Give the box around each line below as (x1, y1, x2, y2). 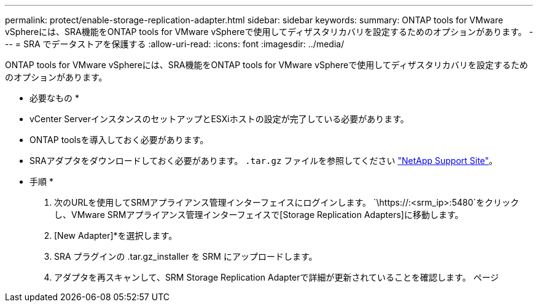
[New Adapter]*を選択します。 (54, 230, 177, 241)
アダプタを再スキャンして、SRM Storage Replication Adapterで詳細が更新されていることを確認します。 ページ (54, 272, 499, 282)
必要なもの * (29, 93, 79, 103)
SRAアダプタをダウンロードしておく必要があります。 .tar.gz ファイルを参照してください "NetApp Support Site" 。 (29, 155, 498, 166)
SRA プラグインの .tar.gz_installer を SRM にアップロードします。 (54, 251, 318, 262)
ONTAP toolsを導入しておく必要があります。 (29, 134, 209, 145)
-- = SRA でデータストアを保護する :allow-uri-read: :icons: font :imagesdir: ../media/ (5, 39, 345, 49)
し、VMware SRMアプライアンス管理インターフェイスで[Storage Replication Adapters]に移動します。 (54, 209, 464, 220)
